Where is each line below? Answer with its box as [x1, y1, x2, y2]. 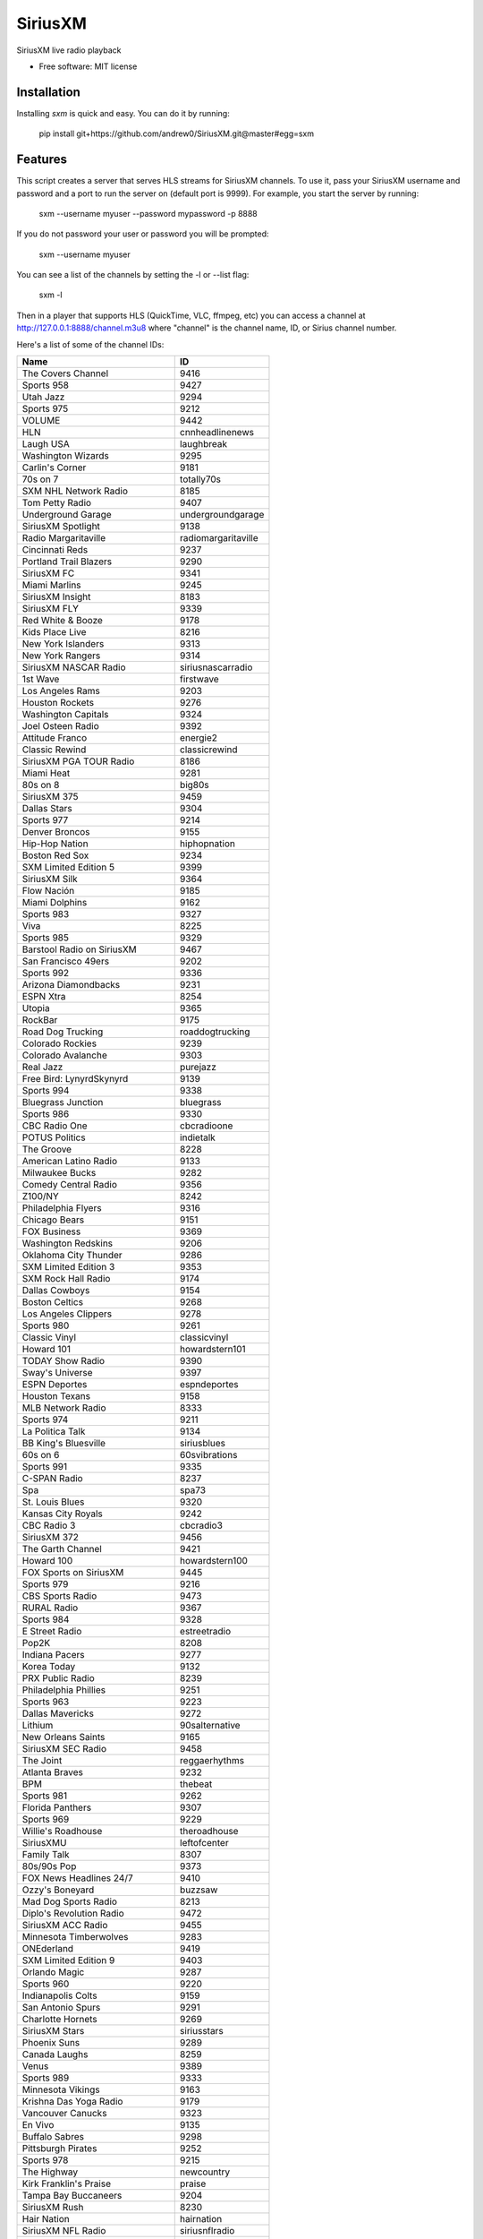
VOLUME [21, 415, 61, 427]
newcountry [179, 2166, 231, 2178]
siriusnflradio [179, 2225, 235, 2237]
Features [16, 152, 67, 167]
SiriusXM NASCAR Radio [21, 661, 126, 673]
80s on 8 [21, 779, 60, 792]
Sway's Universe [21, 1367, 93, 1379]
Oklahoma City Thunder [21, 1249, 123, 1262]
